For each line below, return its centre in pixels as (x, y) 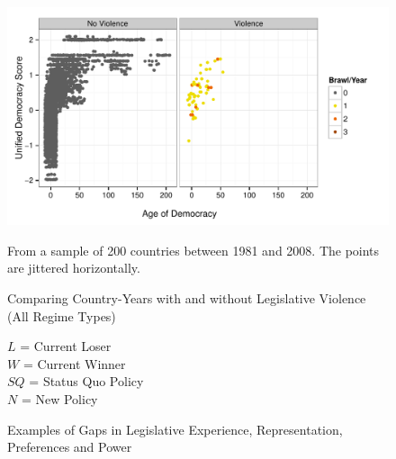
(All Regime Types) (62, 315)
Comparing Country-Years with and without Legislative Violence (187, 298)
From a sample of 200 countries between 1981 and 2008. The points (193, 250)
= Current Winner (74, 363)
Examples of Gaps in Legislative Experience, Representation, (175, 429)
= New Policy (59, 398)
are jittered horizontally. (74, 268)
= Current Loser (66, 346)
